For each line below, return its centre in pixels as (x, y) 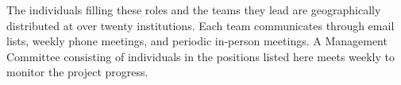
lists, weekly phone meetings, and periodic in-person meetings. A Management (197, 41)
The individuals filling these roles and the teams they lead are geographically (194, 10)
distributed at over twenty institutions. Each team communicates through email (200, 25)
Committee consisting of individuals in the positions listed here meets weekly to (200, 56)
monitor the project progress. (77, 72)
